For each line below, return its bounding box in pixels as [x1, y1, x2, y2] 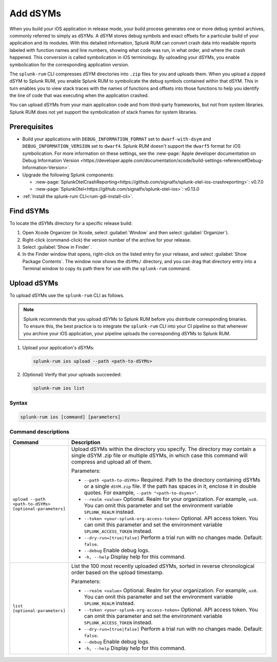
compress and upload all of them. [71, 458, 152, 465]
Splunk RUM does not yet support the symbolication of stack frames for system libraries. [9, 109, 197, 115]
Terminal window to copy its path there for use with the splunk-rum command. [22, 266, 191, 272]
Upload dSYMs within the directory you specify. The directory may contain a [71, 445, 256, 452]
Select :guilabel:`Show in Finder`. [22, 244, 92, 250]
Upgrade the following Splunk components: [22, 172, 114, 178]
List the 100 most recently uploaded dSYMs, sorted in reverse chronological [71, 562, 255, 569]
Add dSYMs [9, 8, 62, 19]
